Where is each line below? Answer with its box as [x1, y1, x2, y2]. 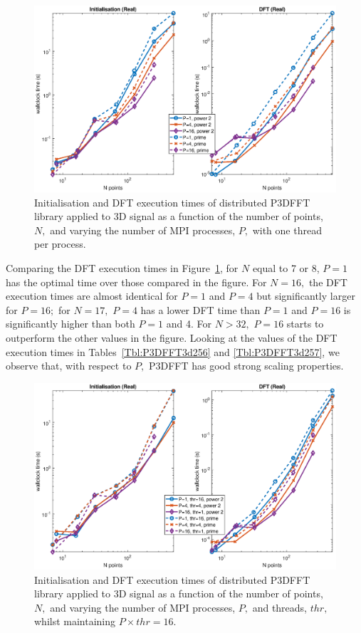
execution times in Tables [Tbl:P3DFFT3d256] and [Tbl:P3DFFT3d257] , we [6, 344, 340, 359]
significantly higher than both [6, 316, 135, 331]
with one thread [252, 222, 322, 237]
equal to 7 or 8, [252, 261, 320, 276]
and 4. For [166, 316, 212, 331]
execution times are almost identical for [6, 288, 178, 303]
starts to [286, 316, 324, 331]
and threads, [252, 600, 308, 614]
